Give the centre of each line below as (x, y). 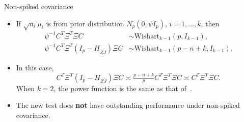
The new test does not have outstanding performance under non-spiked (128, 105)
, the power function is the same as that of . (123, 88)
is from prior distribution (85, 23)
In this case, (35, 67)
